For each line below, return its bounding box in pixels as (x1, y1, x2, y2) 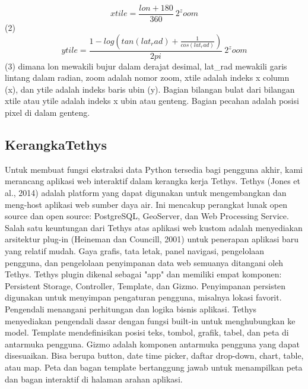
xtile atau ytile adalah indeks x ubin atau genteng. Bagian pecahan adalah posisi (5, 94, 299, 107)
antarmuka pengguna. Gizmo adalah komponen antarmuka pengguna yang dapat (5, 337, 300, 350)
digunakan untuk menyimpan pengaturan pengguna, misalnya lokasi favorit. (5, 291, 282, 303)
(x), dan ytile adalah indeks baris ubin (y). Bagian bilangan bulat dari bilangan (5, 83, 295, 95)
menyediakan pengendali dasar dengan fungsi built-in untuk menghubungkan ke (5, 314, 296, 327)
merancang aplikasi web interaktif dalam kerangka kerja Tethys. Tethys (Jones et (5, 175, 301, 187)
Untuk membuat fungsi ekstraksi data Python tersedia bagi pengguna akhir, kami (5, 163, 303, 175)
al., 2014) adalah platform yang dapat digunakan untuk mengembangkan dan (5, 186, 287, 199)
